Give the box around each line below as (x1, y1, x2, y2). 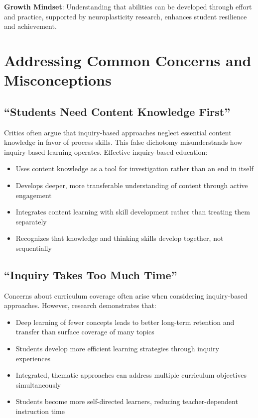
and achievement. (4, 21, 57, 31)
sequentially (15, 242, 52, 253)
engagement (15, 190, 52, 200)
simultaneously (15, 379, 61, 390)
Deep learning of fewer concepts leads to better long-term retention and (15, 316, 235, 327)
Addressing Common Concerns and (4, 50, 252, 70)
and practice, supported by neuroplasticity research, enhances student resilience (4, 11, 247, 21)
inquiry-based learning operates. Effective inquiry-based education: (4, 146, 208, 157)
